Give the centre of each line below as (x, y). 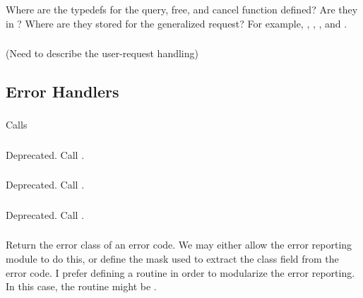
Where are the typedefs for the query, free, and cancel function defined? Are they (182, 9)
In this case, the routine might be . (81, 286)
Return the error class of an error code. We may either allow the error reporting (179, 245)
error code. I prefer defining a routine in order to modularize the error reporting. (180, 272)
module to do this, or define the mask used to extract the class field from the (172, 258)
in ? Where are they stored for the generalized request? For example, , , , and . (177, 23)
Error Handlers (63, 91)
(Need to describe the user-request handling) (102, 53)
